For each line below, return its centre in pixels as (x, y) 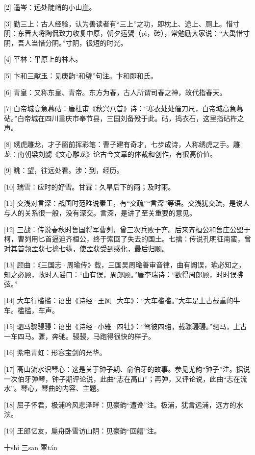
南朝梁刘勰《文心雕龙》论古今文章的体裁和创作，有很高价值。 (117, 154)
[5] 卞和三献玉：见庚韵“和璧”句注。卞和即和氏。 (81, 75)
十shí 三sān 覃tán (31, 447)
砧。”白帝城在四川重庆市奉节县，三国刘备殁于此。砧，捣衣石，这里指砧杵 (121, 118)
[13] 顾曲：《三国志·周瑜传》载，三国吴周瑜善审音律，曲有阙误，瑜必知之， (125, 265)
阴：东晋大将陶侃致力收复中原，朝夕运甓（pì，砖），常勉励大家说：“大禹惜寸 (127, 33)
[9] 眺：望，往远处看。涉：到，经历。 (64, 170)
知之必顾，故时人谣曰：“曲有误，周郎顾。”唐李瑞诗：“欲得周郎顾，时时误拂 (124, 274)
